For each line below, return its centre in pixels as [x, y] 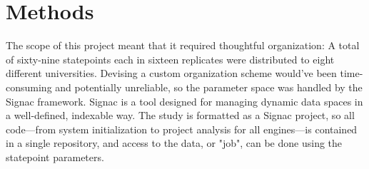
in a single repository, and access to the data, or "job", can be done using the [174, 143]
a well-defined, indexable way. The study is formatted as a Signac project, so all [180, 115]
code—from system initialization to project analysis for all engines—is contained [182, 129]
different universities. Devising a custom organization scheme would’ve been [171, 73]
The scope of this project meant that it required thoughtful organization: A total [183, 45]
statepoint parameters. [55, 157]
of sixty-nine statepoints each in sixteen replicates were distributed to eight [170, 59]
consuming [29, 87]
